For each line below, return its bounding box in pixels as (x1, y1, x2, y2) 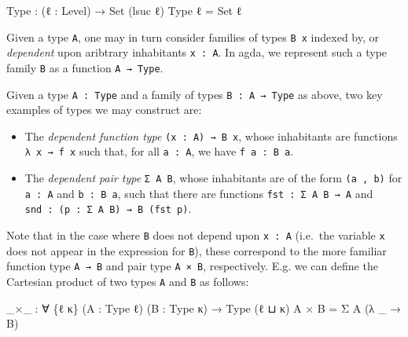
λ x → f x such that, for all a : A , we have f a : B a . (24, 143, 294, 159)
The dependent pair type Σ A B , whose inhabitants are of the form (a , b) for (24, 170, 402, 186)
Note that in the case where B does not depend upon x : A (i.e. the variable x (6, 227, 385, 244)
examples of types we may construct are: (6, 101, 202, 118)
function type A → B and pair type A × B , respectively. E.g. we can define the (6, 258, 378, 274)
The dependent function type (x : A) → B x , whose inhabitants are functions (24, 127, 398, 144)
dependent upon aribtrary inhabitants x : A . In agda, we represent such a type (6, 44, 388, 60)
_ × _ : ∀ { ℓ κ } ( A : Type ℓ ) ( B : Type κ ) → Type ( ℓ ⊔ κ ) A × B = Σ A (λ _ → (6, 299, 401, 316)
